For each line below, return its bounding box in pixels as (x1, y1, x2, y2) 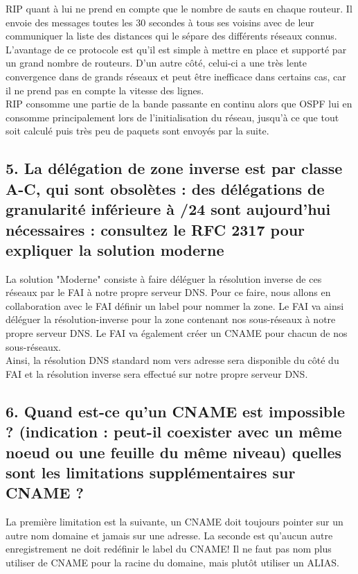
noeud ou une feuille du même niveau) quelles (6, 441, 342, 462)
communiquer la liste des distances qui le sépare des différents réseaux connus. (6, 28, 337, 43)
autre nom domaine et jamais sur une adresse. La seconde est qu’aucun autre (6, 528, 333, 542)
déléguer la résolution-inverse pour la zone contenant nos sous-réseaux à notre (6, 312, 336, 327)
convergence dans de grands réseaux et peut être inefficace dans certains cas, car (6, 69, 346, 83)
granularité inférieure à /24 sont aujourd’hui (6, 198, 331, 220)
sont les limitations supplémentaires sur (6, 462, 296, 483)
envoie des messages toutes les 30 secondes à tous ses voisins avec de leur (6, 15, 314, 29)
